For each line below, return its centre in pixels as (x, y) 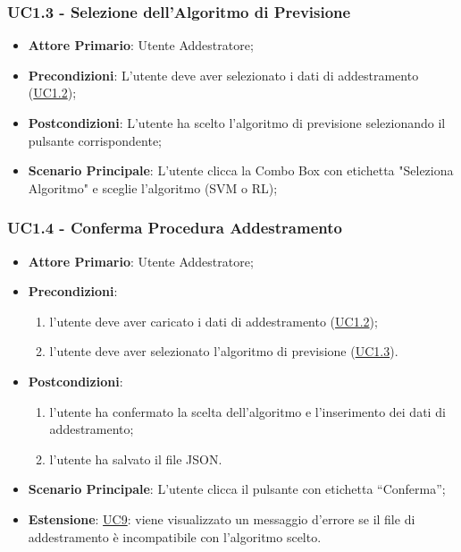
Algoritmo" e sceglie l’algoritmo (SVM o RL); (153, 187)
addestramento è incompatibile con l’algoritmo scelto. (175, 536)
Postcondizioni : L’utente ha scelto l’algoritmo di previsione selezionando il (237, 123)
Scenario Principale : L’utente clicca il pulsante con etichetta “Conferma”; (237, 489)
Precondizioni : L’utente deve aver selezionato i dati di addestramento (223, 75)
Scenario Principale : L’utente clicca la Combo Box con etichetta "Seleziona (241, 170)
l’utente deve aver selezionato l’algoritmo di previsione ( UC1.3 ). (224, 351)
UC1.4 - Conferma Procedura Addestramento (175, 228)
